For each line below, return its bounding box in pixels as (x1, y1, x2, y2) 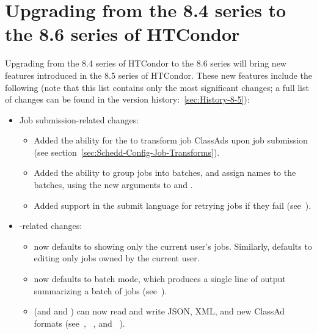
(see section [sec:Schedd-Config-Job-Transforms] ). (34, 145, 220, 158)
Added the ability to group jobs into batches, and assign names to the (34, 166, 296, 179)
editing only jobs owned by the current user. (34, 252, 200, 264)
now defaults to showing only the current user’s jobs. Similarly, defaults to (34, 239, 312, 252)
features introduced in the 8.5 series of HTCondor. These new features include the (5, 68, 313, 81)
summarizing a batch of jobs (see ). (34, 284, 167, 297)
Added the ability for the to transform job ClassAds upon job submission (34, 134, 308, 147)
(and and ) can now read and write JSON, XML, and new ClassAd (34, 305, 285, 318)
